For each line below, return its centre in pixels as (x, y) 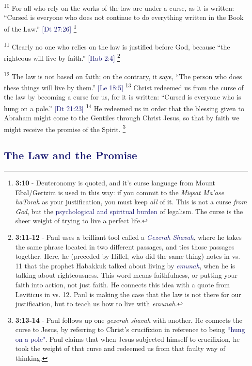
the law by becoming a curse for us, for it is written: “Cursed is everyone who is (123, 97)
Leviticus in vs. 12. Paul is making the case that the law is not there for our (128, 294)
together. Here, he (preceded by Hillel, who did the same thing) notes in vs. (128, 256)
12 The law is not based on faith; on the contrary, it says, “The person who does (123, 75)
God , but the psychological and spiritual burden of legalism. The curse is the (129, 211)
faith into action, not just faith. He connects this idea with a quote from (123, 284)
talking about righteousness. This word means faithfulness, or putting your (126, 275)
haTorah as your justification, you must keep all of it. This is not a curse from (131, 202)
